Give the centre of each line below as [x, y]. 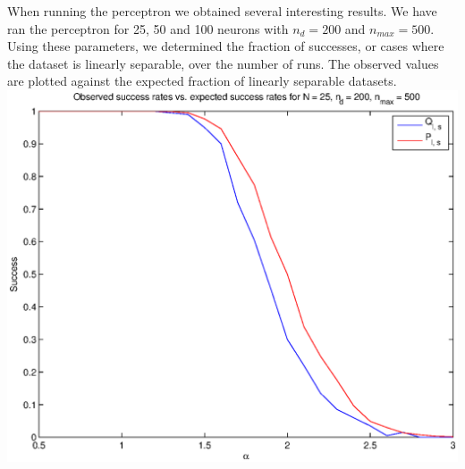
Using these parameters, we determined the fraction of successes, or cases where [226, 46]
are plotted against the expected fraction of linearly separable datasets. [202, 81]
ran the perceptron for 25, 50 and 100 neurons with [148, 28]
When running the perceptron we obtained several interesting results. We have [222, 11]
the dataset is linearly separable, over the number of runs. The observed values [223, 63]
